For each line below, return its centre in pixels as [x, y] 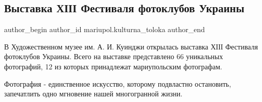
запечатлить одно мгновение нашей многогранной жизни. [93, 94]
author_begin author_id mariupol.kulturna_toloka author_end [105, 29]
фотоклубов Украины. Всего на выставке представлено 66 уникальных [114, 56]
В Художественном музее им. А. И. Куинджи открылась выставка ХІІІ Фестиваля [131, 46]
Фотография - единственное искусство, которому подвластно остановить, [118, 83]
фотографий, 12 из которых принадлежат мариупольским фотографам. [113, 66]
